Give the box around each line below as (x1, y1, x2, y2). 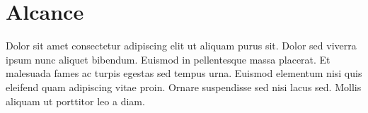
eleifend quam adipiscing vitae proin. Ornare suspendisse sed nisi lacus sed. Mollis (6, 79, 362, 94)
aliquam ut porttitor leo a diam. (6, 93, 145, 108)
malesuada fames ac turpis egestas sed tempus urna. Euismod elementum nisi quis (6, 66, 362, 81)
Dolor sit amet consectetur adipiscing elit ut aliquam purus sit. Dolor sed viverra (6, 38, 357, 53)
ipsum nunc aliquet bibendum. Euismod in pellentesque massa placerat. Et (6, 52, 330, 66)
